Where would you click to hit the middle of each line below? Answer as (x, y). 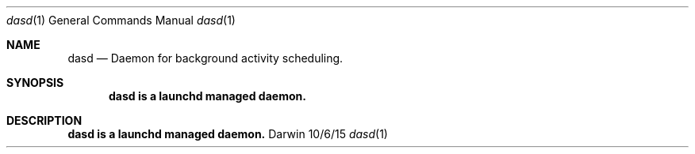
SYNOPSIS (35, 83)
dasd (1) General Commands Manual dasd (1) (121, 20)
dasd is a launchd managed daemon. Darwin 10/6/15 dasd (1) (228, 134)
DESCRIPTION (44, 120)
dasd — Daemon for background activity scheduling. (205, 58)
